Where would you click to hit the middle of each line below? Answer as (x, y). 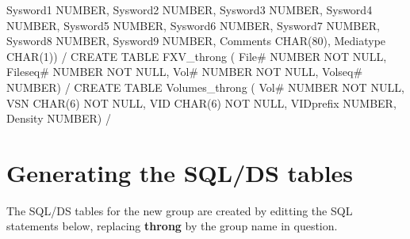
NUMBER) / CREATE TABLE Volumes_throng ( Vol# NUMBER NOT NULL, (205, 87)
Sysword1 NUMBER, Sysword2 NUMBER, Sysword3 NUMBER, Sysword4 (190, 9)
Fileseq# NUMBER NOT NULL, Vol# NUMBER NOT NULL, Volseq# (185, 72)
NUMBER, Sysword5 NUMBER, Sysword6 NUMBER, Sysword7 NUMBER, (193, 25)
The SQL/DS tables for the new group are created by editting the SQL (180, 210)
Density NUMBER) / (59, 118)
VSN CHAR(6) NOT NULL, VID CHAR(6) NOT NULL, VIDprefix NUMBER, (201, 102)
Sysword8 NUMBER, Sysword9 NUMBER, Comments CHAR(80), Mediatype (196, 41)
